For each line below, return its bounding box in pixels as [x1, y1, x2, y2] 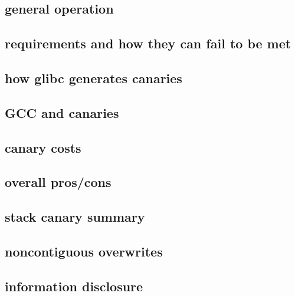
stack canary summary [5, 208, 145, 226]
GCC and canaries [5, 103, 119, 121]
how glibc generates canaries [5, 68, 182, 87]
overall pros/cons [5, 173, 112, 191]
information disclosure [5, 277, 143, 295]
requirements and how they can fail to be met [5, 34, 291, 52]
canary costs [5, 138, 81, 156]
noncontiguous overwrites [5, 242, 163, 260]
